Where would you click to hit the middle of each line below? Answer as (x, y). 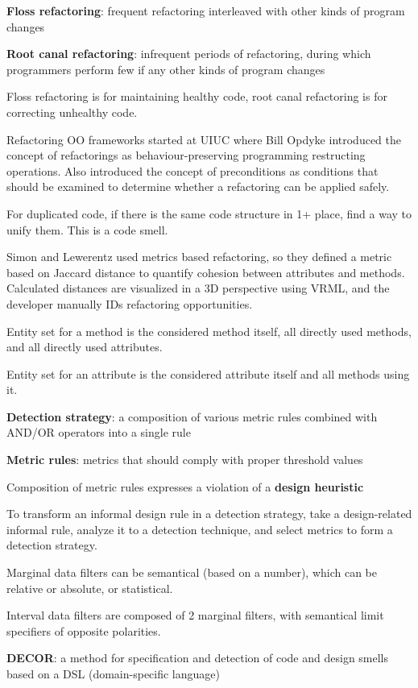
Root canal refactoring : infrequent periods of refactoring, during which (189, 54)
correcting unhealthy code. (72, 112)
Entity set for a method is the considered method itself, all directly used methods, (209, 331)
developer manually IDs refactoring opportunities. (130, 303)
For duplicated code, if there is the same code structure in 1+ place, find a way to (209, 213)
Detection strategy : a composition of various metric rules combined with (192, 416)
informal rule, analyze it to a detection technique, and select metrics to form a (200, 529)
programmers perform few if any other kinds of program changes (166, 69)
